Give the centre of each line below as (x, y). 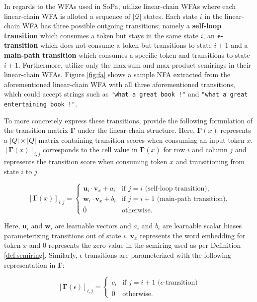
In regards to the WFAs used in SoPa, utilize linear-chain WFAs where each (120, 6)
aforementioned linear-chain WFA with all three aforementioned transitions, (120, 84)
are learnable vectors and (93, 226)
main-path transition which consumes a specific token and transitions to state (127, 54)
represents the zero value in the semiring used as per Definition (145, 245)
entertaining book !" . (41, 103)
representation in (30, 264)
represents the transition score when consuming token (86, 161)
